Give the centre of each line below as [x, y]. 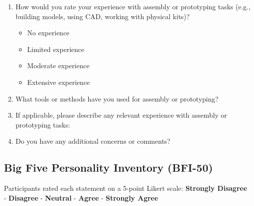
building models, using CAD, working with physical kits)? [102, 16]
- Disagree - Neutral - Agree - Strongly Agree [81, 197]
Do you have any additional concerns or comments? [93, 141]
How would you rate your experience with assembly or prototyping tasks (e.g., [133, 6]
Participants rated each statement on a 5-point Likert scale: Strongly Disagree [126, 188]
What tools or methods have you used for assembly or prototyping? [117, 98]
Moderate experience [58, 65]
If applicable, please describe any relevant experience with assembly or [121, 115]
